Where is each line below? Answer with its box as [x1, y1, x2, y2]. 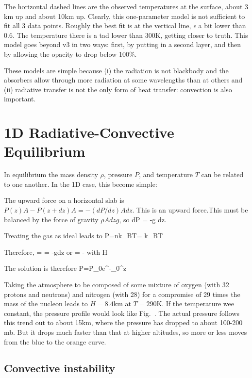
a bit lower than [198, 20, 246, 31]
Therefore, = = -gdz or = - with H [4, 247, 108, 257]
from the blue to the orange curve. [4, 336, 106, 346]
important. [4, 94, 36, 104]
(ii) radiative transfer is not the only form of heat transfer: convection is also [4, 84, 232, 94]
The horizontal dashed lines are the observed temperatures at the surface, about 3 [4, 1, 249, 11]
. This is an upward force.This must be [132, 205, 248, 215]
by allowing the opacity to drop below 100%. [4, 49, 137, 59]
